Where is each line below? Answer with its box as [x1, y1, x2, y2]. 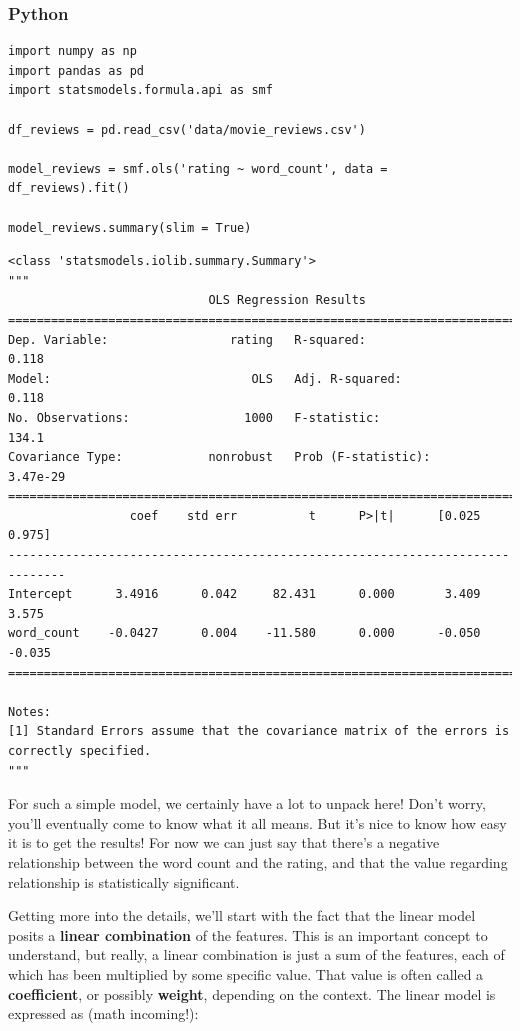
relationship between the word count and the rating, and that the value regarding [8, 851, 508, 872]
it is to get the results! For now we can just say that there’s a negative [8, 832, 440, 853]
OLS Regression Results [208, 293, 366, 308]
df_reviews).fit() [8, 181, 130, 196]
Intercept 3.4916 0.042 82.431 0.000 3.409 [8, 587, 481, 602]
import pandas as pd [8, 63, 145, 78]
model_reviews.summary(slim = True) [8, 220, 252, 235]
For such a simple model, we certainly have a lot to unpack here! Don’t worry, [8, 793, 486, 814]
